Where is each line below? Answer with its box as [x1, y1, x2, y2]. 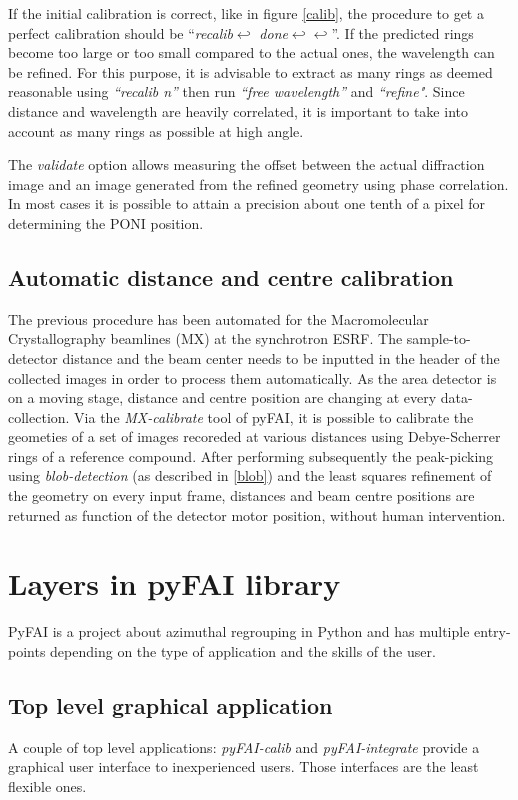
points [8, 640, 46, 661]
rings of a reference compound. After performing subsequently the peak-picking [8, 445, 494, 466]
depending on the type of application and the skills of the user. [50, 640, 436, 661]
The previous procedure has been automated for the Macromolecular [8, 308, 429, 329]
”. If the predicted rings [331, 22, 474, 43]
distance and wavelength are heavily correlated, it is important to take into [8, 100, 468, 121]
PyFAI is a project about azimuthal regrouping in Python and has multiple [8, 621, 470, 642]
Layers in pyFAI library [8, 563, 341, 604]
